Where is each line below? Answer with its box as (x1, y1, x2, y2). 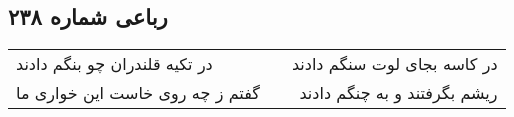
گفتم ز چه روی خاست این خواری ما (16, 81, 260, 105)
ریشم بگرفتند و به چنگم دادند (299, 81, 498, 105)
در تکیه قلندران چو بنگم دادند (16, 52, 213, 76)
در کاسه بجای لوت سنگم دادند (291, 52, 498, 76)
